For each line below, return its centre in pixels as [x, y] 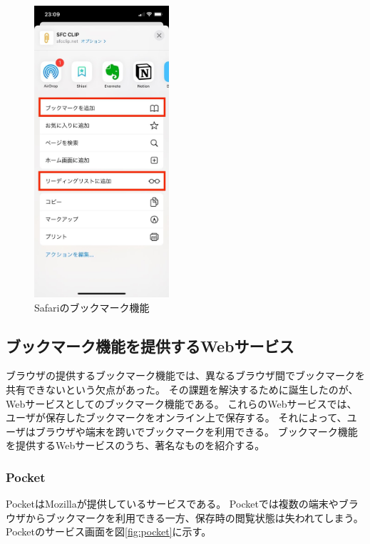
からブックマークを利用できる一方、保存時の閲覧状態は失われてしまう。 [194, 517]
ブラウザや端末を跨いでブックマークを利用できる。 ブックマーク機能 [196, 431]
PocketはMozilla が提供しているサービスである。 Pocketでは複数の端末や [172, 504]
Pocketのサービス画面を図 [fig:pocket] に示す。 [109, 532]
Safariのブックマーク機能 [92, 307]
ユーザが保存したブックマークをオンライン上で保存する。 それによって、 [176, 417]
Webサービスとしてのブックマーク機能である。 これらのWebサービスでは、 [181, 403]
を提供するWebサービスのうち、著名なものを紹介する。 [135, 445]
